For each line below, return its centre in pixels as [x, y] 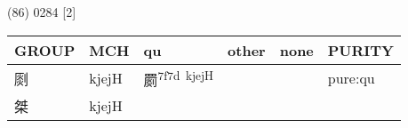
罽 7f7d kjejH [179, 78]
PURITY [361, 50]
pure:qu [351, 78]
